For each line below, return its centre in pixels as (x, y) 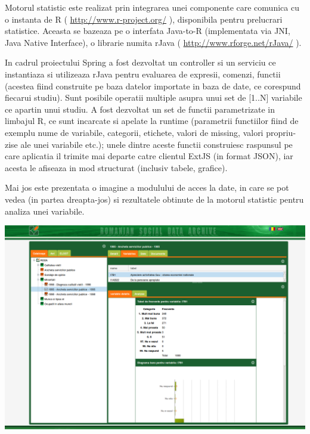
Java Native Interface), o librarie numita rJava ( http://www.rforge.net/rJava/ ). (153, 42)
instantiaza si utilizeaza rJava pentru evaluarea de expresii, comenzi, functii (143, 74)
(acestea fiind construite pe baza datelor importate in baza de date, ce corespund (153, 86)
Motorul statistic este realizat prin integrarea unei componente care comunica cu (152, 7)
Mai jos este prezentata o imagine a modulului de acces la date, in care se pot (147, 187)
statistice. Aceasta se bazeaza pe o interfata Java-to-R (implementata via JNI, (148, 31)
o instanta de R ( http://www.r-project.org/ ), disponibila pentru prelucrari (144, 19)
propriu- (281, 132)
